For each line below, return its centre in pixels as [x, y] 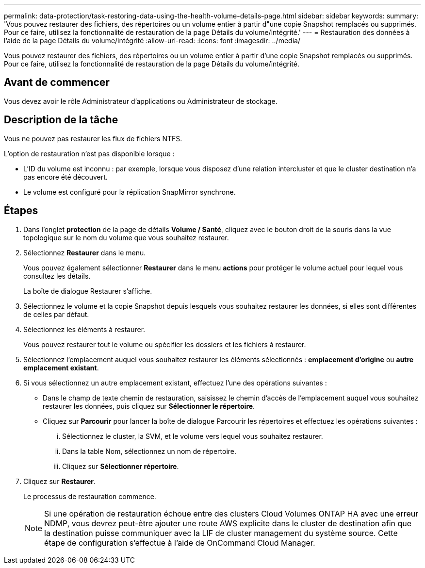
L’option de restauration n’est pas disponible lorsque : [89, 153]
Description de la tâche [61, 120]
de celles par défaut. [56, 314]
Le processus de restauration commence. [90, 496]
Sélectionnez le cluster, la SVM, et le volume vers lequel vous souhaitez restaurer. [193, 436]
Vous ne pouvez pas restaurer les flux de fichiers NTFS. [93, 138]
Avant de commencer [57, 83]
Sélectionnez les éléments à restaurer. [84, 329]
